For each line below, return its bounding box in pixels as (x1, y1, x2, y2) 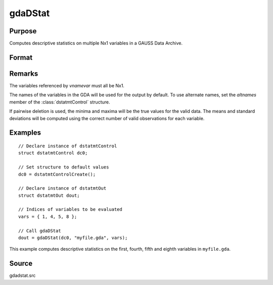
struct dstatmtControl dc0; (18, 150, 88, 156)
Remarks (9, 69, 38, 78)
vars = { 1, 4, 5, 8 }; (18, 213, 77, 219)
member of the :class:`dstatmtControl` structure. (9, 99, 110, 105)
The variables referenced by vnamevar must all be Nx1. (9, 82, 125, 88)
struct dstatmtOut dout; (18, 192, 80, 198)
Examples (9, 129, 41, 137)
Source (9, 259, 33, 268)
